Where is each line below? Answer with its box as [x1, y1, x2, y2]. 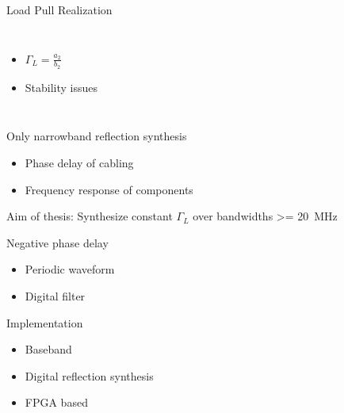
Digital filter [25, 287, 86, 304]
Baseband [25, 341, 72, 358]
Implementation [6, 314, 83, 331]
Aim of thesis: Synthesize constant [6, 208, 173, 224]
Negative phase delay [6, 234, 109, 250]
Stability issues [25, 78, 98, 95]
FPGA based [25, 394, 88, 411]
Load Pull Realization [6, 2, 113, 17]
